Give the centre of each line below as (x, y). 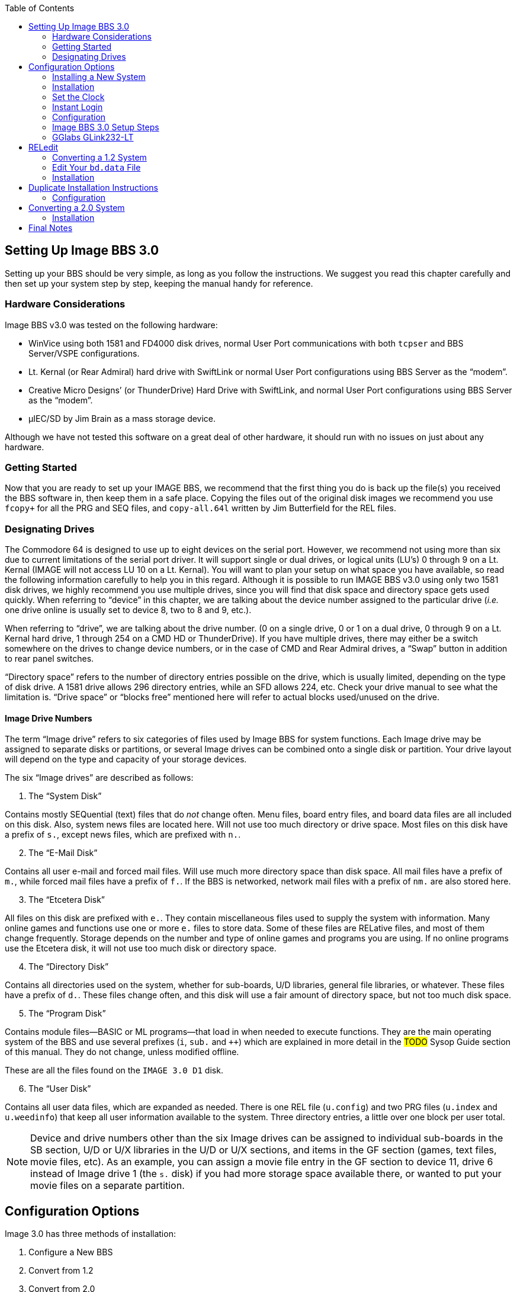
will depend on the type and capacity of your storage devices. (126, 759)
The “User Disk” (60, 1089)
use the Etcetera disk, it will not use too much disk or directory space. (141, 948)
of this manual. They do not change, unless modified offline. (122, 1052)
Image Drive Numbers (49, 718)
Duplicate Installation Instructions (93, 187)
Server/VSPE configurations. (84, 353)
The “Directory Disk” (69, 967)
